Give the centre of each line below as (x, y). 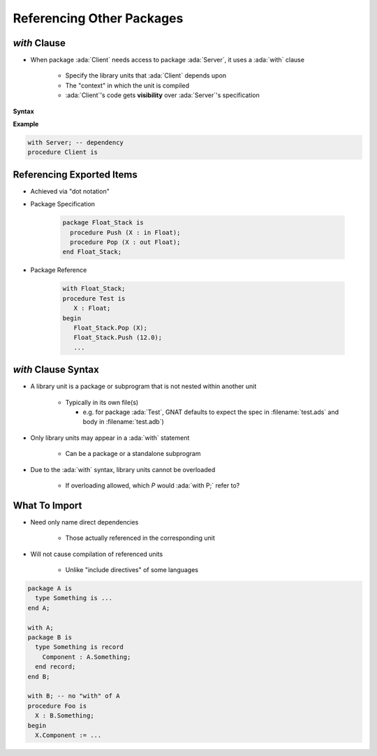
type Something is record (79, 647)
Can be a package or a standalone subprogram (133, 454)
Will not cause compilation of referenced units (97, 554)
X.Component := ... (68, 735)
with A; (40, 627)
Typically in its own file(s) (102, 402)
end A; (39, 608)
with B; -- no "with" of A (74, 696)
